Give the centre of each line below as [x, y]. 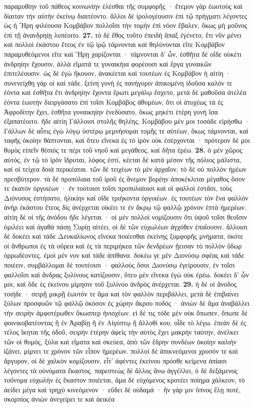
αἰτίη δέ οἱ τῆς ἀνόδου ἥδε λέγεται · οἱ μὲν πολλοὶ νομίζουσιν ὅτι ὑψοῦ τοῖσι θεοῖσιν [126, 217]
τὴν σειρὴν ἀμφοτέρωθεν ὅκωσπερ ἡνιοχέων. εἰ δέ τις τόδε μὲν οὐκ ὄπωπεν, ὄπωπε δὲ [126, 313]
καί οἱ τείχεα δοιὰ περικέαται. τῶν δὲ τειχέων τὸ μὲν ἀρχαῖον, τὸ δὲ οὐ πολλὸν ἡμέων [125, 169]
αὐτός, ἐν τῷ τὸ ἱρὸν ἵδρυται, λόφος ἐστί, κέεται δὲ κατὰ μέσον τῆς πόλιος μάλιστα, [123, 159]
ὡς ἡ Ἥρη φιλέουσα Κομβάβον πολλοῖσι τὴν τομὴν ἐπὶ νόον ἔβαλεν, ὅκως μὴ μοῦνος [126, 25]
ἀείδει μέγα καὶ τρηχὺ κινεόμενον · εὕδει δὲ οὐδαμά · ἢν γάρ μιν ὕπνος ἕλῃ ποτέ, [122, 389]
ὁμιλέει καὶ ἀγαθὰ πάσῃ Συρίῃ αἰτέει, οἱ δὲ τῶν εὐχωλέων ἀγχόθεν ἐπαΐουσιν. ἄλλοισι [126, 226]
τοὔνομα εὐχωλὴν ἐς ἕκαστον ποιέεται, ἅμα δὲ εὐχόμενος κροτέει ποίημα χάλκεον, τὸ [125, 380]
